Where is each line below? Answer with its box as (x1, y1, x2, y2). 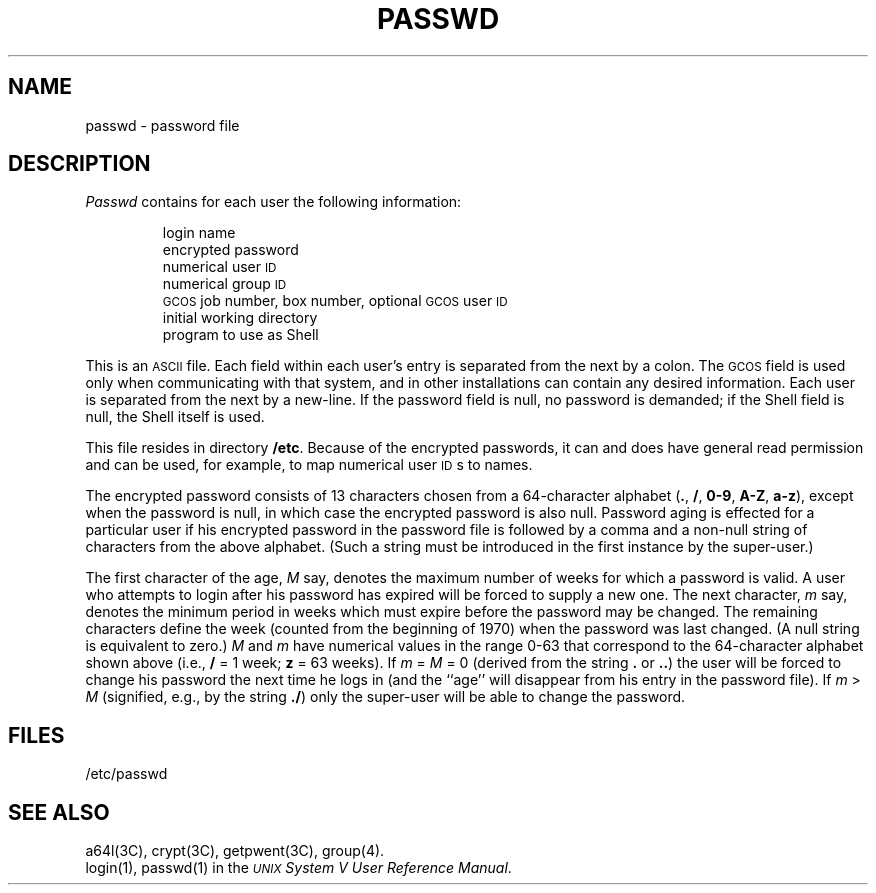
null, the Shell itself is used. (85, 408, 265, 426)
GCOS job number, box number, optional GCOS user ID (162, 292, 508, 310)
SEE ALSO (8, 799, 110, 825)
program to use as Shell (162, 326, 319, 344)
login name (162, 224, 236, 242)
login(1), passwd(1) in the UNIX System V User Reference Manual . (85, 859, 512, 877)
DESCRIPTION (8, 151, 151, 177)
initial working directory (162, 309, 318, 327)
